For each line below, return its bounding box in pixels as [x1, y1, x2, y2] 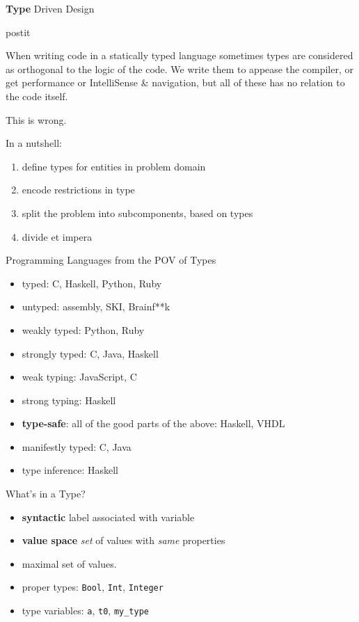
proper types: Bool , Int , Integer [22, 580, 163, 594]
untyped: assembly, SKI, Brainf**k [22, 299, 170, 314]
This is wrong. [6, 112, 67, 127]
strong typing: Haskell [22, 392, 116, 407]
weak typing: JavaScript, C [22, 369, 137, 384]
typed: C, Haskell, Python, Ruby [22, 276, 162, 290]
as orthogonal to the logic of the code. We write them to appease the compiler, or [6, 61, 353, 76]
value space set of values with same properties [22, 533, 225, 548]
